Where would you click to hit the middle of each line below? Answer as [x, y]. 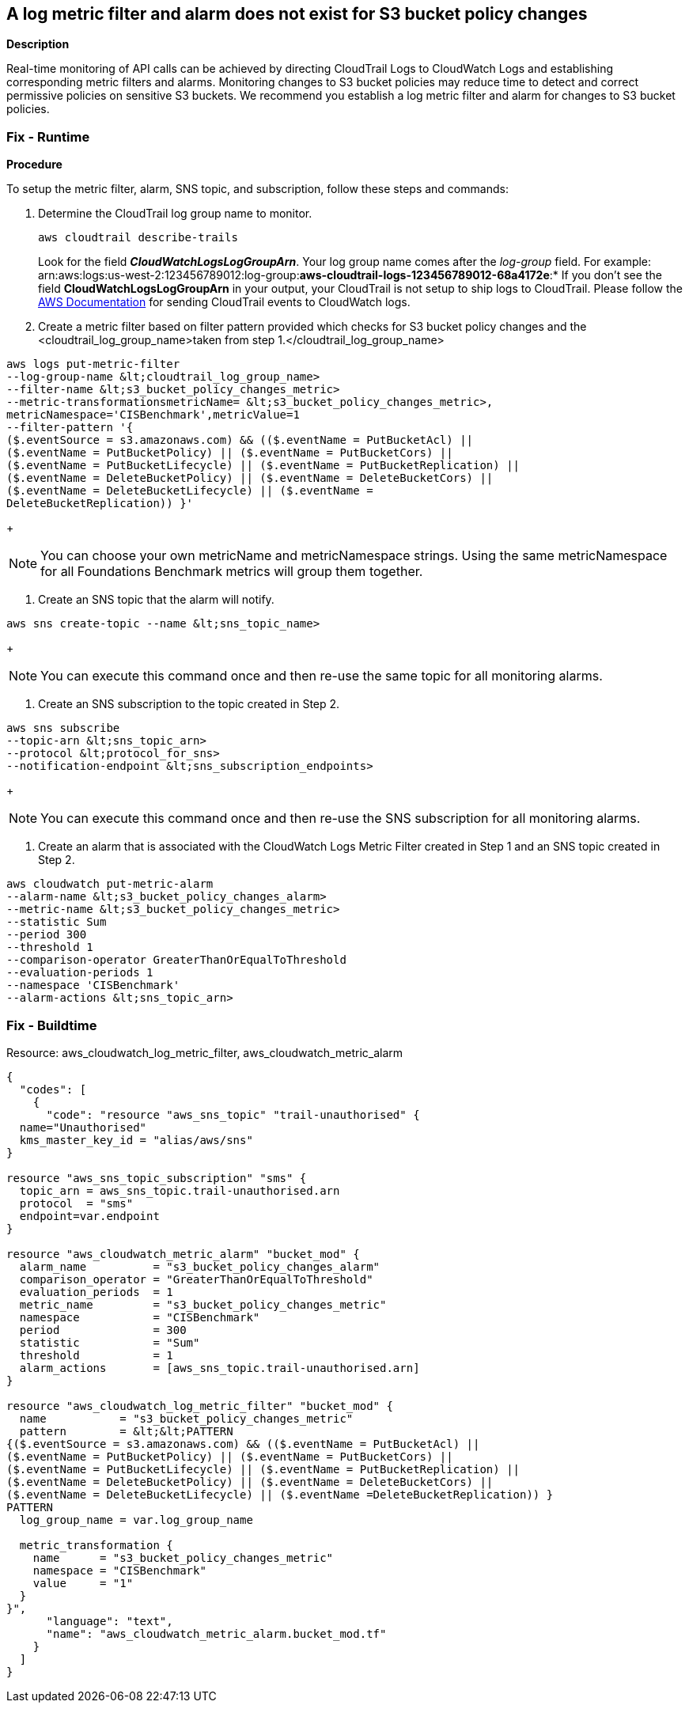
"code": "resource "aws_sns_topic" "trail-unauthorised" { [233, 1114]
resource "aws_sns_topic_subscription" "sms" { [157, 1178]
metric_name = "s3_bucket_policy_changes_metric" [203, 1304]
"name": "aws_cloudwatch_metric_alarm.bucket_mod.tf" [216, 1633]
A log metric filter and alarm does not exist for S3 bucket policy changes [297, 14]
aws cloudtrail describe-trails [138, 238]
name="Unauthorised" [83, 1127]
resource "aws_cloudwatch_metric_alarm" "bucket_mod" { [183, 1254]
